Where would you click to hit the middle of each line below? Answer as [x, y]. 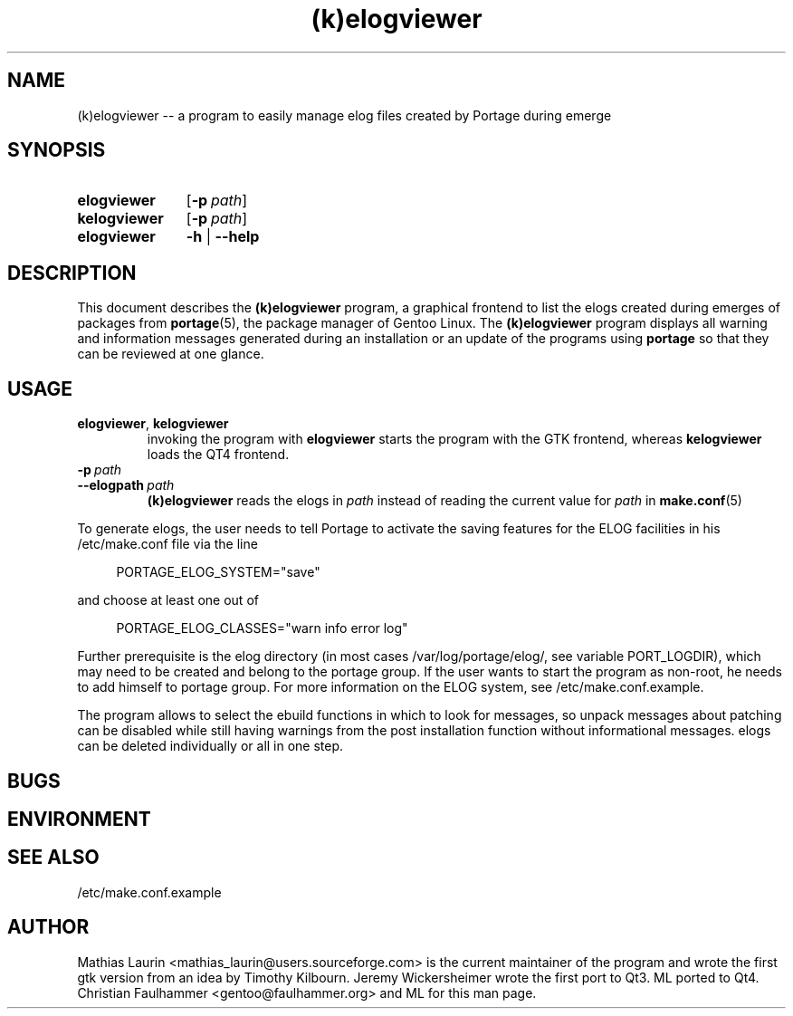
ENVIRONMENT [79, 819]
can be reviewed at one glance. [171, 354]
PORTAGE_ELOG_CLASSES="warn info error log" [262, 628]
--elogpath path [126, 485]
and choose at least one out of [168, 600]
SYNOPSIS [57, 150]
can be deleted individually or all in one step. [210, 746]
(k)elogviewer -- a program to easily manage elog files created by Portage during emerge [344, 115]
